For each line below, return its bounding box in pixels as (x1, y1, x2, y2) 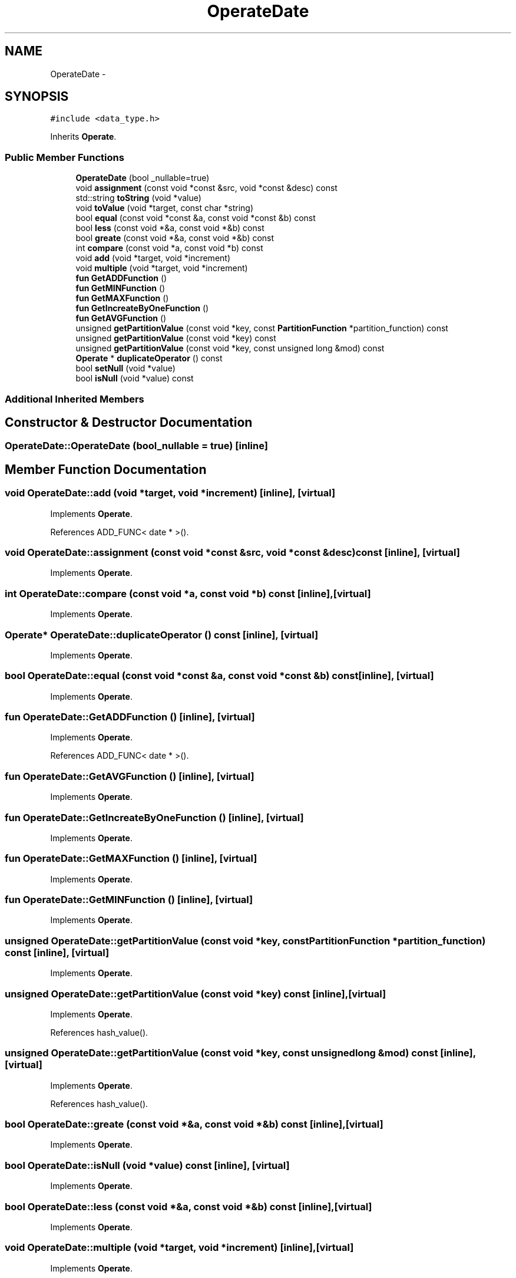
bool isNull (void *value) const (75, 373, 194, 384)
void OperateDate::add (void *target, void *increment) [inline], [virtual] (5, 487, 336, 499)
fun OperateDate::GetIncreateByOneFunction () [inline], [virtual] (5, 811, 304, 824)
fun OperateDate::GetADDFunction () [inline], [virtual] (5, 711, 255, 723)
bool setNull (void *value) (75, 363, 176, 374)
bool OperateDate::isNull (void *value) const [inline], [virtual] (5, 1159, 290, 1171)
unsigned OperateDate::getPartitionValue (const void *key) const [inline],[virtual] (5, 987, 386, 1000)
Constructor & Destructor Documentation (5, 414, 253, 430)
